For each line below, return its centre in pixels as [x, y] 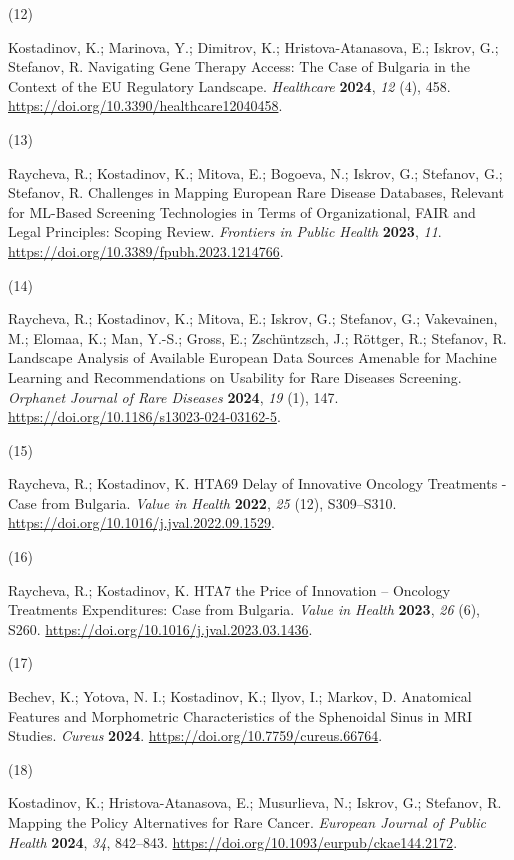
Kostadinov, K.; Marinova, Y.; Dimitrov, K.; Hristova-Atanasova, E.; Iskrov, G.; [253, 46]
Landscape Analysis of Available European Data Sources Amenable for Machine [252, 357]
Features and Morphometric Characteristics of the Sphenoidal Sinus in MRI [240, 715]
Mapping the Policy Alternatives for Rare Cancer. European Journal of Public [247, 822]
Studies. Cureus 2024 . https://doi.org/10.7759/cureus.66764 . [195, 735]
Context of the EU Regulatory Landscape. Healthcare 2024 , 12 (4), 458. [229, 85]
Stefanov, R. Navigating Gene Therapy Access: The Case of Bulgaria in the [239, 66]
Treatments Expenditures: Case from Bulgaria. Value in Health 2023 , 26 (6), [244, 609]
